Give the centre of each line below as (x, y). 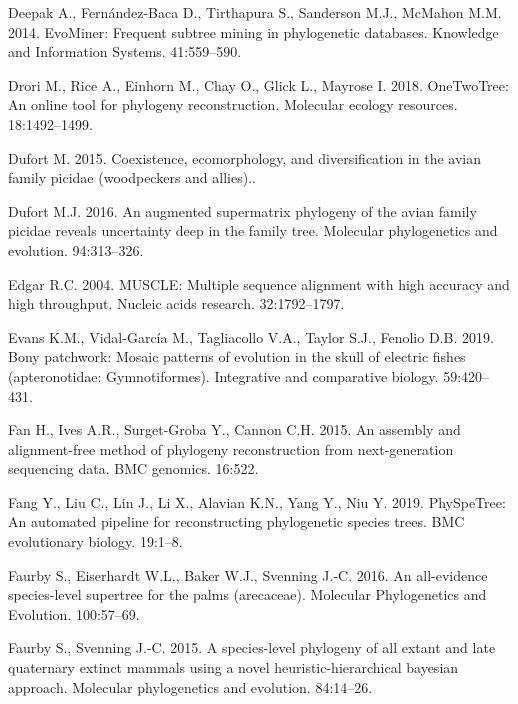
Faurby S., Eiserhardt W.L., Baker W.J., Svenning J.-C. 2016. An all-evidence (248, 574)
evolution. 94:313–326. (76, 249)
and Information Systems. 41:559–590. (125, 51)
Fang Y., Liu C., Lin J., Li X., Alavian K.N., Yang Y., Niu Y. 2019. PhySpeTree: (257, 501)
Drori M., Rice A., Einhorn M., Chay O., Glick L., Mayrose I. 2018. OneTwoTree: (258, 84)
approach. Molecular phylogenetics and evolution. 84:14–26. (190, 686)
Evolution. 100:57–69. (74, 613)
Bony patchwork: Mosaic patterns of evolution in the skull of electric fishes (237, 356)
